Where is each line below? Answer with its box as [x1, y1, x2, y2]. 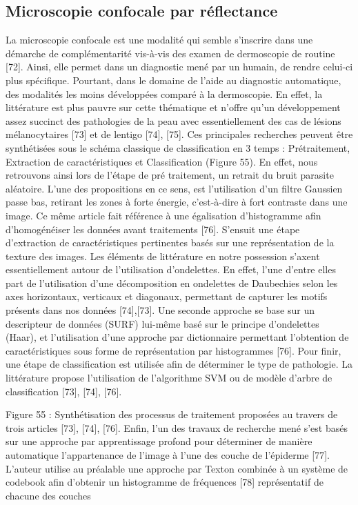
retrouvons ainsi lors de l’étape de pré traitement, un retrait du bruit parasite [6, 168, 334, 182]
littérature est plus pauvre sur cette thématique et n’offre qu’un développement [6, 100, 341, 115]
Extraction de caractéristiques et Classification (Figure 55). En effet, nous [6, 154, 318, 168]
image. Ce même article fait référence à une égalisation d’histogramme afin [6, 208, 321, 222]
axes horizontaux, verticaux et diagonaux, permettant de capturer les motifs [6, 289, 328, 304]
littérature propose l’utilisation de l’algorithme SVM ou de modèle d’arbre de [6, 370, 332, 385]
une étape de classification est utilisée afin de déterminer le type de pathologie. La [6, 357, 352, 371]
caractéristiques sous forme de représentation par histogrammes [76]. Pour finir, [6, 343, 341, 357]
